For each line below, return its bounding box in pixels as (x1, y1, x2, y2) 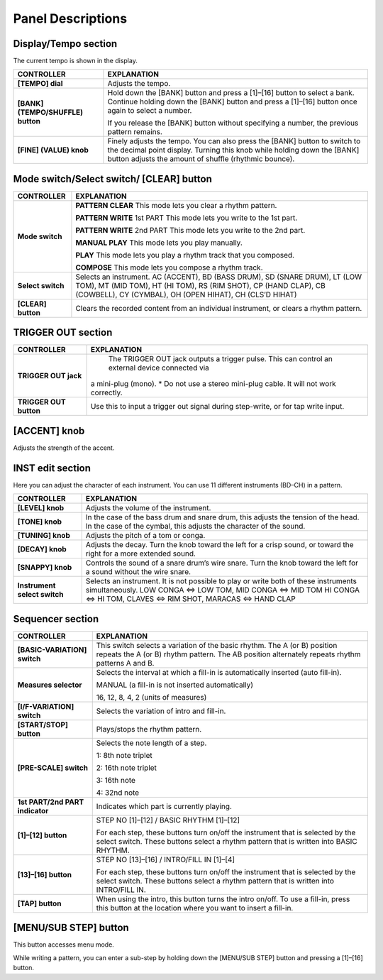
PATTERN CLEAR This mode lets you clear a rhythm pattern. (75, 200, 277, 210)
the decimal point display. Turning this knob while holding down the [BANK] (107, 145, 360, 155)
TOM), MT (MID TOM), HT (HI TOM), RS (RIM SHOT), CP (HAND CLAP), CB (75, 280, 326, 290)
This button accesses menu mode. (13, 940, 115, 949)
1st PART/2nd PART (17, 797, 84, 807)
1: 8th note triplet (96, 750, 152, 760)
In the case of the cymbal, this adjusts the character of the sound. (85, 522, 306, 532)
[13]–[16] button (17, 869, 72, 879)
